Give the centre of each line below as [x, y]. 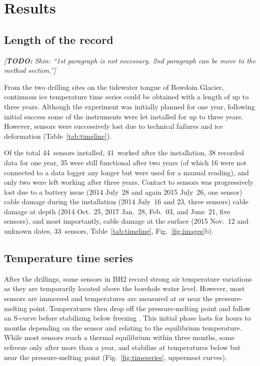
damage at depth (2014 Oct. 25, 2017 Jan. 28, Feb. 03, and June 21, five [117, 211]
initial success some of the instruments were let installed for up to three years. [124, 116]
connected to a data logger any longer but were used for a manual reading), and [126, 172]
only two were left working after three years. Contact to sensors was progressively [129, 182]
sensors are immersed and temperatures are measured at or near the [108, 298]
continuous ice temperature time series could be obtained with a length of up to [126, 97]
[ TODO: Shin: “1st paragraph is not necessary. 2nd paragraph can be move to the [130, 60]
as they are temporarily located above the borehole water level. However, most [124, 288]
